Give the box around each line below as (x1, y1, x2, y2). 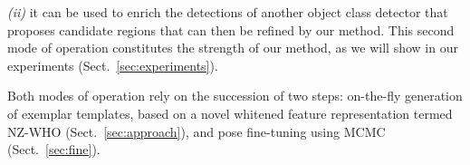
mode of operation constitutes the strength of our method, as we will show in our (7, 38, 458, 57)
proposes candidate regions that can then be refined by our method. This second (7, 20, 455, 39)
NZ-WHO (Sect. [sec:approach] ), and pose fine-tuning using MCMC (7, 121, 386, 141)
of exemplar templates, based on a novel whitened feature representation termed (7, 103, 453, 122)
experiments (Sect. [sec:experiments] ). (7, 55, 218, 74)
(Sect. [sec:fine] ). (7, 140, 101, 159)
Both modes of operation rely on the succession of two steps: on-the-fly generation (7, 86, 463, 105)
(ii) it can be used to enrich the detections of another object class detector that (7, 3, 448, 21)
